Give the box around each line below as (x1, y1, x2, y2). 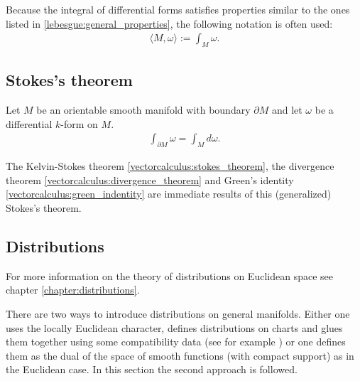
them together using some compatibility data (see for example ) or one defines (6, 334, 346, 349)
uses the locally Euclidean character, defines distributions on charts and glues (6, 320, 343, 335)
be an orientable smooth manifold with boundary (36, 102, 251, 117)
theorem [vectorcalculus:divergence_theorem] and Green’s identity (6, 172, 294, 187)
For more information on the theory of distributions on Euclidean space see (6, 268, 333, 283)
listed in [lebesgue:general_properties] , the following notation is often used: (6, 16, 333, 31)
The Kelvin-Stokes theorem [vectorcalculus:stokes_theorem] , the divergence (6, 159, 334, 173)
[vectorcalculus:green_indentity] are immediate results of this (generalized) (6, 186, 332, 201)
